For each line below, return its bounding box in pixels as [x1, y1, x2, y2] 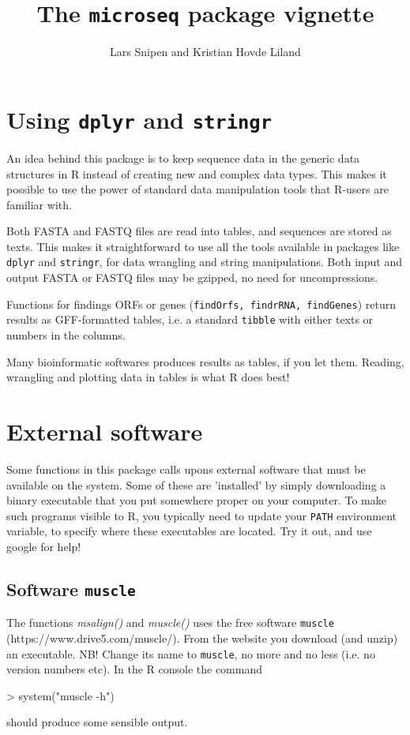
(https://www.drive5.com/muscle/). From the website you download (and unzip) [6, 630, 398, 646]
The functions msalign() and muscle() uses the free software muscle [6, 614, 334, 631]
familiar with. [6, 196, 72, 212]
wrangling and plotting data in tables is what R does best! [6, 369, 290, 385]
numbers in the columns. [6, 327, 126, 343]
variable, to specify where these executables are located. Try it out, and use [6, 523, 372, 539]
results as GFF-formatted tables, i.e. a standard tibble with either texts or [6, 311, 374, 328]
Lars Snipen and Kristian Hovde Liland [110, 43, 301, 60]
